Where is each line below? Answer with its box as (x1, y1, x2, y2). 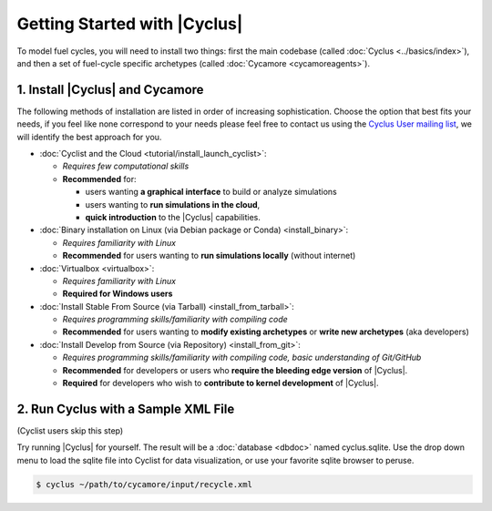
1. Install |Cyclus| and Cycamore (16, 82, 204, 97)
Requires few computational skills (62, 160, 190, 172)
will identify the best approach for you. (16, 131, 162, 142)
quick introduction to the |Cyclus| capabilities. (85, 211, 261, 222)
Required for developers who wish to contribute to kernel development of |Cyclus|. (62, 378, 379, 389)
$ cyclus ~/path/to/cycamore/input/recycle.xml (36, 479, 252, 489)
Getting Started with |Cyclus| (16, 14, 243, 34)
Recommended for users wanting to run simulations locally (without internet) (62, 250, 356, 261)
